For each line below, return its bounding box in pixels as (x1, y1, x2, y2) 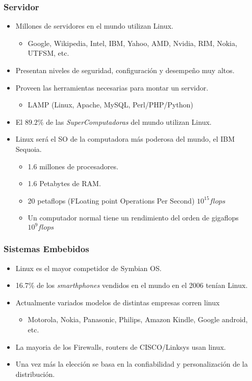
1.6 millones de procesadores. (28, 161, 118, 171)
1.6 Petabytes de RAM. (28, 178, 101, 189)
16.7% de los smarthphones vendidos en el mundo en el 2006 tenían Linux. (15, 280, 248, 290)
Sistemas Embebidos (4, 242, 89, 255)
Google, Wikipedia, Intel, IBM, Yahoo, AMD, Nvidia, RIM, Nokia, (28, 37, 237, 48)
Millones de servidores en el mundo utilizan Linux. (15, 20, 173, 31)
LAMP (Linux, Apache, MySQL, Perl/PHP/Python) (28, 99, 193, 110)
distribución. (15, 368, 55, 379)
